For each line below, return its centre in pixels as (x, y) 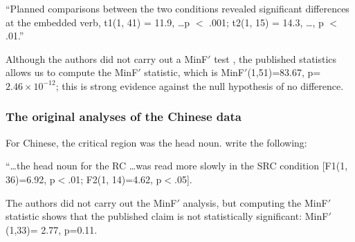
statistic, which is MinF (194, 72)
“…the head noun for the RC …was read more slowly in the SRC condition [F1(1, (177, 166)
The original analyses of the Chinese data (124, 117)
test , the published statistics (275, 58)
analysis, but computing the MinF (255, 202)
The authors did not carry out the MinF (91, 202)
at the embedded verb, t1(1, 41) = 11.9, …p (98, 22)
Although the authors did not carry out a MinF (107, 58)
